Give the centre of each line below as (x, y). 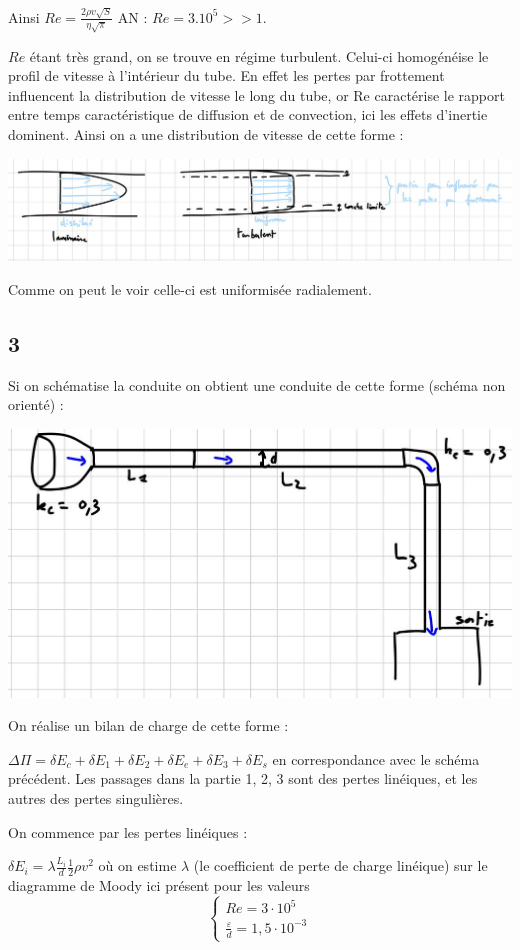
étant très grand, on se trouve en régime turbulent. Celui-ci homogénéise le (259, 55)
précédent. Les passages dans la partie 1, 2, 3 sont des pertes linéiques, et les (243, 778)
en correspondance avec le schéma (376, 758)
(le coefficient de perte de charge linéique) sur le (340, 865)
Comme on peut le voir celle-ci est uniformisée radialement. (190, 289)
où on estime (137, 865)
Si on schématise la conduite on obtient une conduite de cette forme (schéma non (257, 384)
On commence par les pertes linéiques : (128, 831)
